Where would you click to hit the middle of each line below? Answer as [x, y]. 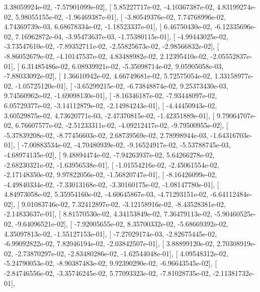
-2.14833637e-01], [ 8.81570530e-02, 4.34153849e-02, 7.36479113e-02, [108, 214]
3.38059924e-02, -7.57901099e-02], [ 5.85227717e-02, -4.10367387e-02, [109, 7]
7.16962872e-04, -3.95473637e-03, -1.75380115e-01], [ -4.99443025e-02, [122, 36]
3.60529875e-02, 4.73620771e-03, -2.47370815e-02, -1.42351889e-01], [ [109, 115]
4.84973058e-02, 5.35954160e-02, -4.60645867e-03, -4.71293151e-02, [106, 194]
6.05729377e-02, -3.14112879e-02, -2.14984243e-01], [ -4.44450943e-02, [111, 105]
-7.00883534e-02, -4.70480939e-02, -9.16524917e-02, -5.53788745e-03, [126, 145]
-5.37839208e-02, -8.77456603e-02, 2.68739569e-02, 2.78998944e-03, [106, 135]
